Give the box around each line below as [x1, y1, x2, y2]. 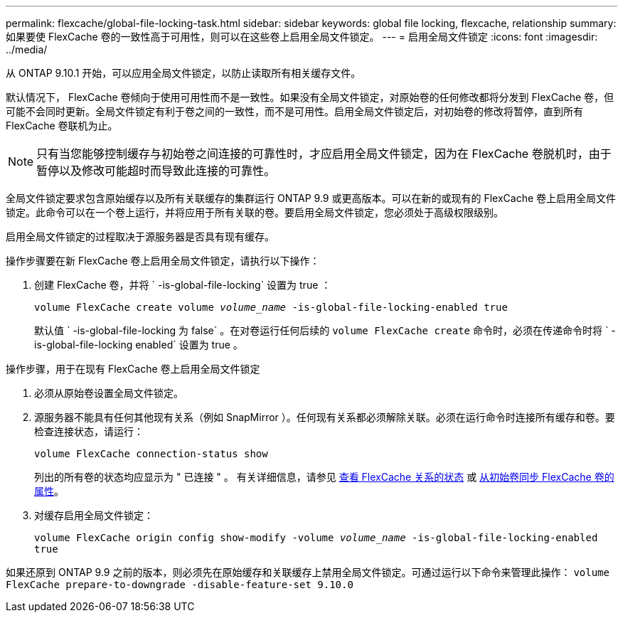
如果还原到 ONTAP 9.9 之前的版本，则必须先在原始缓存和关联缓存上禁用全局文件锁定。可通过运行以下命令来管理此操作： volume [6, 566, 609, 578]
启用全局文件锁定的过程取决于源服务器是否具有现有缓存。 [6, 230, 275, 243]
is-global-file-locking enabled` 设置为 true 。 [34, 339, 243, 351]
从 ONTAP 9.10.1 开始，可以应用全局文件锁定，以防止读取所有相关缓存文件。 [6, 67, 361, 79]
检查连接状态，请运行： [34, 425, 144, 437]
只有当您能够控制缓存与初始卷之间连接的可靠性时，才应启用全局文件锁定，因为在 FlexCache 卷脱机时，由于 [36, 146, 612, 161]
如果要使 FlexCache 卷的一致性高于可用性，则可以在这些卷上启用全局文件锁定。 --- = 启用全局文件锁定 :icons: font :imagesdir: [6, 31, 598, 43]
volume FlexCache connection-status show [34, 448, 268, 459]
